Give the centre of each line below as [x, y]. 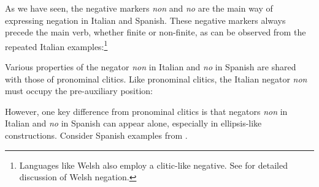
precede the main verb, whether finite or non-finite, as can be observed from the [156, 32]
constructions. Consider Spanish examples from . [96, 135]
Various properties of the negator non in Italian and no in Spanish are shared [151, 67]
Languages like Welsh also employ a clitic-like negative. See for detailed [153, 165]
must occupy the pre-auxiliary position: [79, 91]
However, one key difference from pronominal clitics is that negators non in [146, 111]
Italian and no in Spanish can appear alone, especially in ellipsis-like [133, 123]
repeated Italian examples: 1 [56, 45]
